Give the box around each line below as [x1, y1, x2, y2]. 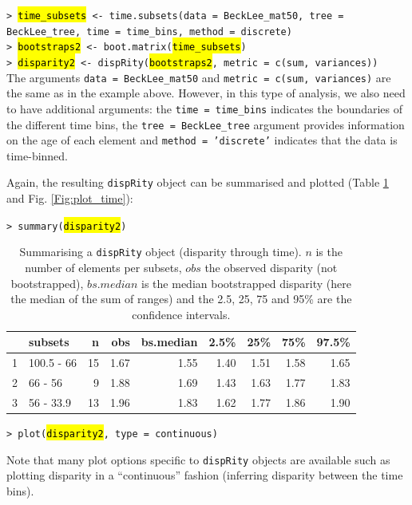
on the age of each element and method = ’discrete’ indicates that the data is [6, 132, 398, 148]
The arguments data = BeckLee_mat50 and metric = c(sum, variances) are [6, 69, 391, 85]
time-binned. [6, 147, 69, 164]
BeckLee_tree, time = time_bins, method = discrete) [6, 26, 292, 37]
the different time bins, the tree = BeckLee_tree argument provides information [6, 116, 405, 132]
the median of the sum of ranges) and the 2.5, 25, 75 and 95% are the [10, 290, 352, 307]
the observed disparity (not [204, 259, 338, 275]
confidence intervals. [132, 306, 231, 322]
